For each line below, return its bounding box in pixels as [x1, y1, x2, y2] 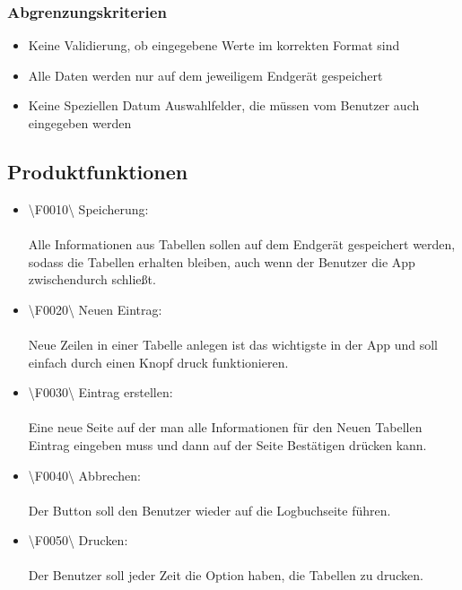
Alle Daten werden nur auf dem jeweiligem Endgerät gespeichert [28, 65, 383, 84]
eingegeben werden [28, 114, 132, 132]
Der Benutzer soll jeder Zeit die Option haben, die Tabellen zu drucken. [28, 566, 423, 585]
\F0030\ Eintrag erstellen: [28, 383, 173, 402]
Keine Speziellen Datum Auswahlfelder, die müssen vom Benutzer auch [28, 96, 420, 115]
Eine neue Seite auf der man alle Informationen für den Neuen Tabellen [28, 418, 423, 437]
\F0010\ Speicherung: [28, 199, 149, 218]
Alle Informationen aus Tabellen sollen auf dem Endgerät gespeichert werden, [28, 234, 456, 253]
